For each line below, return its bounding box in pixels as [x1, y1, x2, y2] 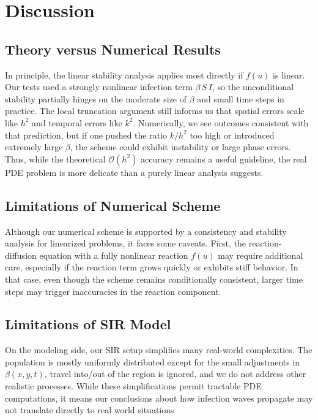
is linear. [273, 68, 305, 81]
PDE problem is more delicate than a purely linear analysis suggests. [5, 166, 264, 178]
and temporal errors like [32, 116, 122, 129]
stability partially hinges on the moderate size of [5, 92, 187, 105]
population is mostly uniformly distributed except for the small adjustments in [5, 355, 300, 368]
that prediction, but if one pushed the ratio [5, 128, 168, 141]
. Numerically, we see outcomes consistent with [133, 116, 309, 129]
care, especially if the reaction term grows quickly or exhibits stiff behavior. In [5, 261, 298, 273]
